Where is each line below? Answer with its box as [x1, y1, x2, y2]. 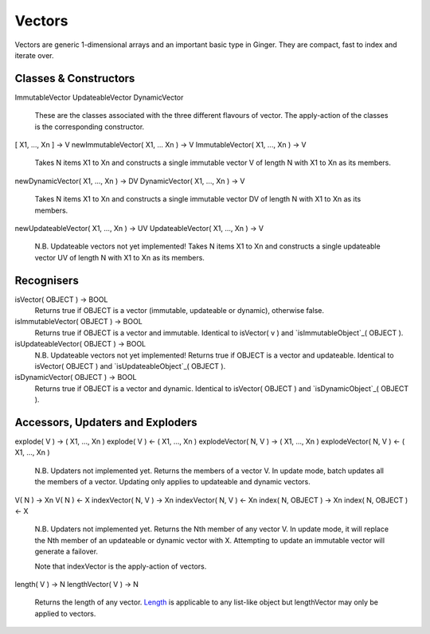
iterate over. [14, 50, 54, 60]
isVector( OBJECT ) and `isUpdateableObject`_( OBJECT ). [34, 362, 226, 370]
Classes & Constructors [14, 72, 135, 85]
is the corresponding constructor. [34, 122, 145, 131]
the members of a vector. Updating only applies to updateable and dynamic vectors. [34, 477, 311, 487]
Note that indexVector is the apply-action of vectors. [34, 562, 207, 571]
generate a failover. [34, 546, 99, 557]
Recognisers [14, 273, 79, 287]
